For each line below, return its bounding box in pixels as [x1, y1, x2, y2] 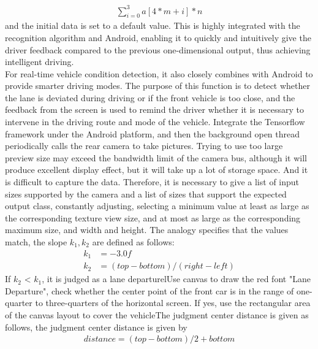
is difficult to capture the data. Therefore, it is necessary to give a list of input [5, 175, 300, 188]
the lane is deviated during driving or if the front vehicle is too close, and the [5, 91, 295, 104]
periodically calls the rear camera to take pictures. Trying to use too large [5, 139, 283, 152]
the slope [33, 236, 67, 248]
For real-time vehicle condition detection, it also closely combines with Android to [5, 67, 313, 80]
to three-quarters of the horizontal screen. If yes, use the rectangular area [35, 296, 311, 309]
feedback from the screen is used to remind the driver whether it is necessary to [5, 103, 304, 116]
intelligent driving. [5, 55, 74, 68]
